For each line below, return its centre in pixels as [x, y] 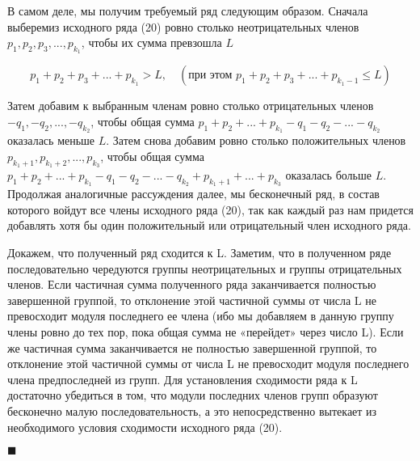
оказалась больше [328, 174]
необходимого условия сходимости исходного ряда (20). [145, 427]
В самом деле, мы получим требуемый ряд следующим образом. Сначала [188, 11]
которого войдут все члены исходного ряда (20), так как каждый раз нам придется [210, 209]
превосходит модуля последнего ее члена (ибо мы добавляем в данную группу [201, 316]
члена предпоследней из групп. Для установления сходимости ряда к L [183, 379]
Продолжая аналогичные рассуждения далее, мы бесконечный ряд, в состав [193, 194]
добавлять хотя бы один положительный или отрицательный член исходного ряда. [209, 225]
